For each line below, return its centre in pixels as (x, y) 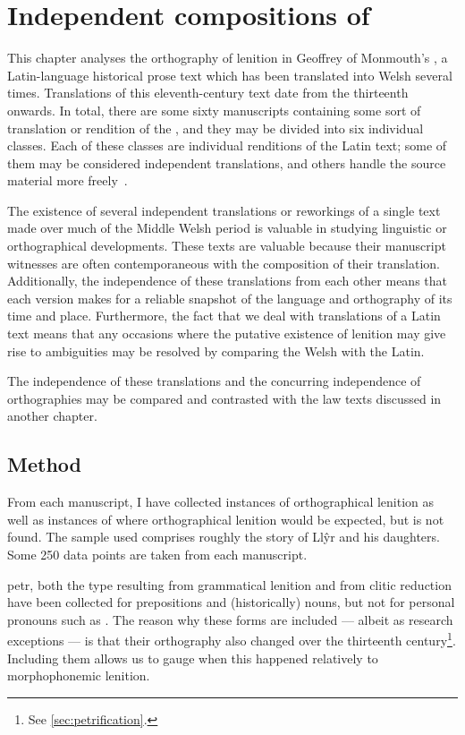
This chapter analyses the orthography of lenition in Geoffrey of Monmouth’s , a (228, 58)
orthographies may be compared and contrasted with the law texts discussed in (224, 398)
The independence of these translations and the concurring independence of (214, 381)
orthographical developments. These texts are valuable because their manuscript (227, 246)
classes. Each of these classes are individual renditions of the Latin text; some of (227, 145)
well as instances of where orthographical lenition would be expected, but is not (226, 519)
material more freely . (68, 180)
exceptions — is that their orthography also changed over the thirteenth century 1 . (232, 639)
